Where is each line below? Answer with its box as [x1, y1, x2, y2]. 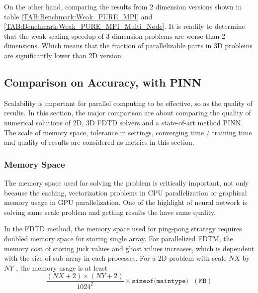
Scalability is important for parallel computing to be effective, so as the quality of [4, 98, 253, 108]
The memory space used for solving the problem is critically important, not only [4, 177, 249, 188]
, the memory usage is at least [16, 262, 108, 273]
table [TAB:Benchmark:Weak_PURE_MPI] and [4, 11, 153, 21]
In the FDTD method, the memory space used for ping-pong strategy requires [4, 223, 242, 234]
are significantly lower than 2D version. [4, 50, 123, 60]
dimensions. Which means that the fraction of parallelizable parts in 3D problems [4, 40, 253, 51]
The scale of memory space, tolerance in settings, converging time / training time [4, 127, 252, 137]
